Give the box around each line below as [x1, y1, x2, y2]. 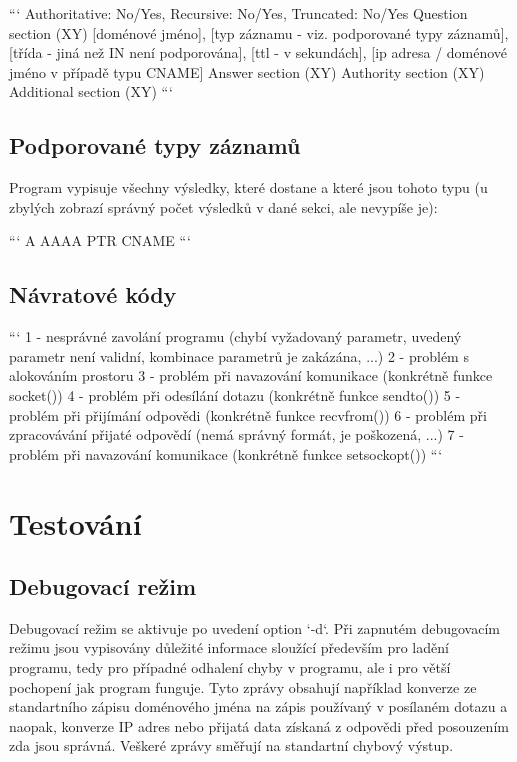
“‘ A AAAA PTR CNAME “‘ [9, 230, 191, 251]
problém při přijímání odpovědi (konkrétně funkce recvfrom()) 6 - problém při [9, 404, 487, 425]
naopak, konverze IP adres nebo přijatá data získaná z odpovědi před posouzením [9, 715, 509, 736]
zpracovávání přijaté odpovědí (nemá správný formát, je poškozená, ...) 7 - [9, 424, 464, 445]
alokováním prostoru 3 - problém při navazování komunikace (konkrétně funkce [9, 365, 493, 386]
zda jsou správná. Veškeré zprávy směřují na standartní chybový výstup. [9, 735, 454, 756]
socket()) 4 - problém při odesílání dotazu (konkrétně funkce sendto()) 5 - [9, 384, 461, 405]
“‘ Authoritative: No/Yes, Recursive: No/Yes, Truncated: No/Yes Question [9, 3, 468, 23]
